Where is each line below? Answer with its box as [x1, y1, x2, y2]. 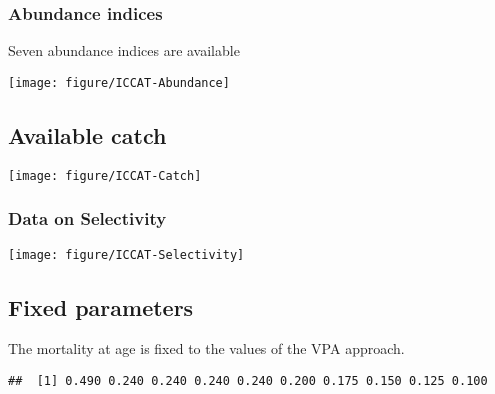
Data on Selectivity [8, 206, 167, 231]
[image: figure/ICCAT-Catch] [8, 168, 202, 183]
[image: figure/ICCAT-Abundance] [8, 75, 230, 90]
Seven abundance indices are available [8, 40, 240, 61]
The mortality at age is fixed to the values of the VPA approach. [8, 338, 405, 359]
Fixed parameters [8, 291, 194, 322]
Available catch [8, 119, 167, 150]
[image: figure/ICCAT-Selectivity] [8, 247, 245, 262]
